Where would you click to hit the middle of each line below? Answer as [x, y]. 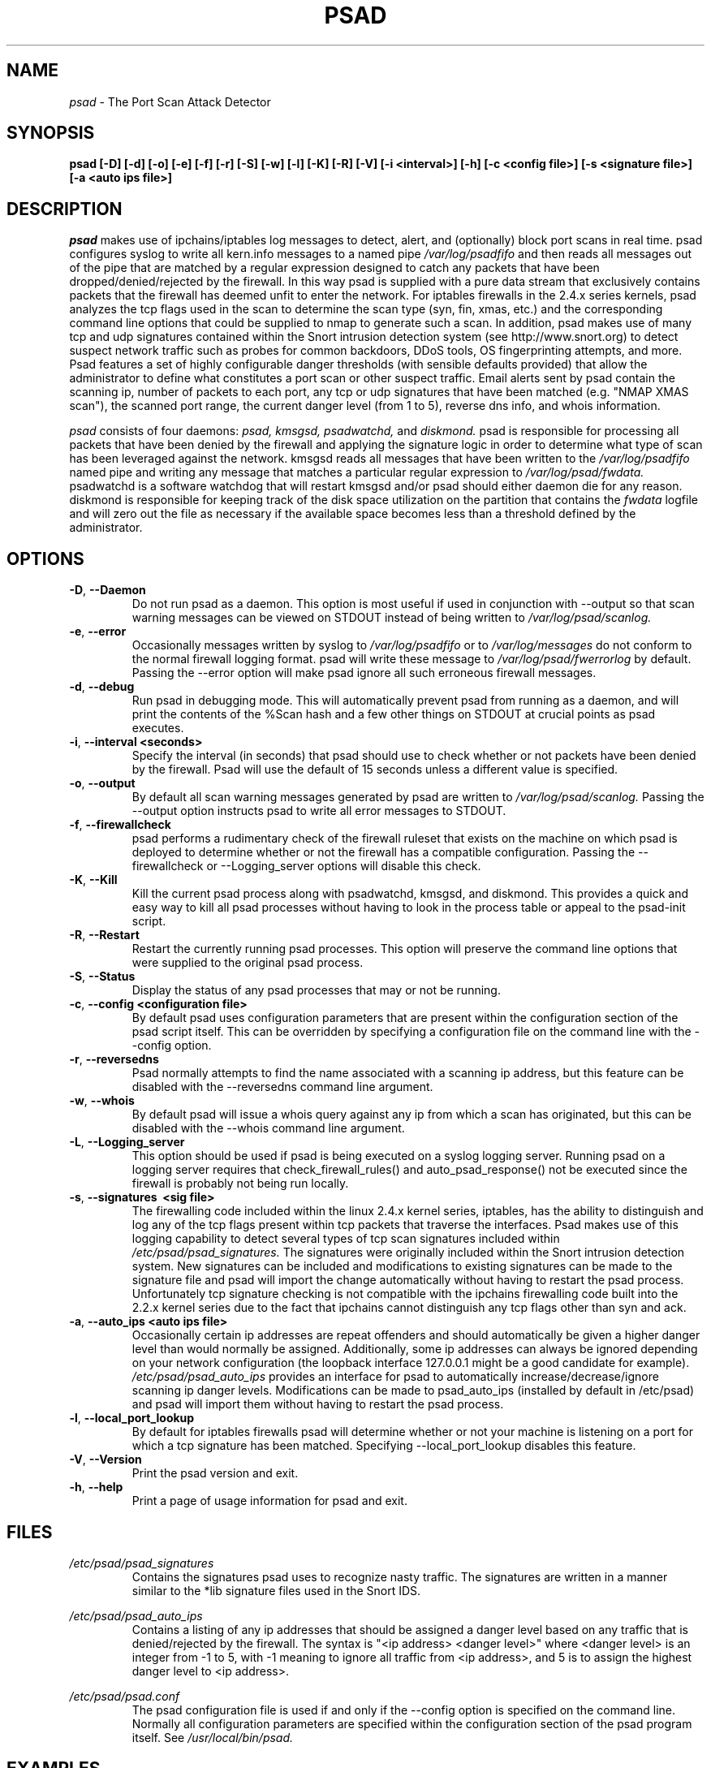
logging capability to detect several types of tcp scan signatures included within [346, 1239]
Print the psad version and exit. [215, 1473]
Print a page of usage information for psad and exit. [269, 1501]
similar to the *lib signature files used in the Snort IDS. [276, 1590]
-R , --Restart [104, 935]
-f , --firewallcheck [120, 825]
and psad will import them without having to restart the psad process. [318, 1404]
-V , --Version [106, 1460]
